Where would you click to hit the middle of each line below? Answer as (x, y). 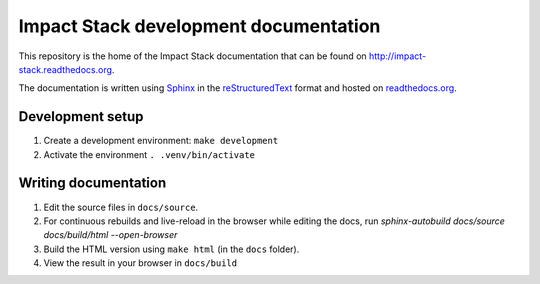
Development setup (81, 116)
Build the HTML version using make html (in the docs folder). (171, 249)
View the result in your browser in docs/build (140, 263)
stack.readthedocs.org (65, 69)
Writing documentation (92, 183)
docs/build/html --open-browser (110, 235)
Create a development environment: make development (161, 141)
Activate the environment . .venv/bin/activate (149, 154)
